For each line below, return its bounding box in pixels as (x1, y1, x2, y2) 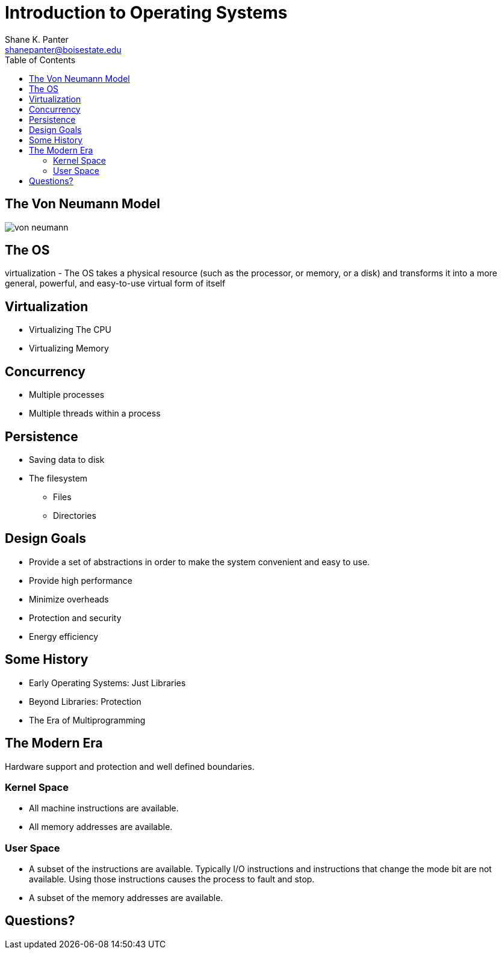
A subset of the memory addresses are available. (29, 893, 223, 903)
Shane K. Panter (5, 34, 69, 45)
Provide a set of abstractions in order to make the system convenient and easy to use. (29, 556, 370, 567)
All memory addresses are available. (29, 822, 173, 832)
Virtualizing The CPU (29, 324, 111, 335)
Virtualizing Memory (29, 343, 109, 354)
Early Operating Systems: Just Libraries (29, 677, 186, 688)
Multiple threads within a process (29, 408, 161, 419)
